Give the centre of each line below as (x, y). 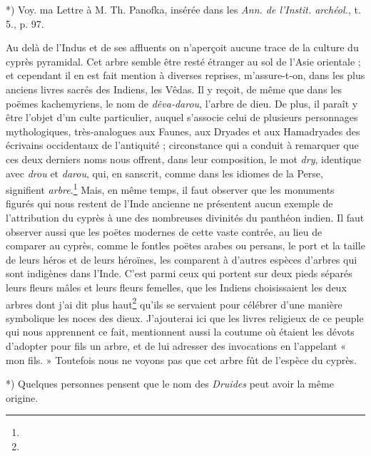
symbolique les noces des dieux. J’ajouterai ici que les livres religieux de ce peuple (185, 317)
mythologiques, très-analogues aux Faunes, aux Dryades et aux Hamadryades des (183, 131)
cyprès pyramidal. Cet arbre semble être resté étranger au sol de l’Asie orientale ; (183, 61)
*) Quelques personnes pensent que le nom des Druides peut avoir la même (170, 384)
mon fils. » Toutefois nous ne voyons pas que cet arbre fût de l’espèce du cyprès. (181, 359)
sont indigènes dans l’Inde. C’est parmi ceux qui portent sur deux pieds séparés (179, 273)
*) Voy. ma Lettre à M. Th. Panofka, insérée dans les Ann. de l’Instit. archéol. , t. (183, 9)
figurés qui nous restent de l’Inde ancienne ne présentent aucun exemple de (169, 203)
